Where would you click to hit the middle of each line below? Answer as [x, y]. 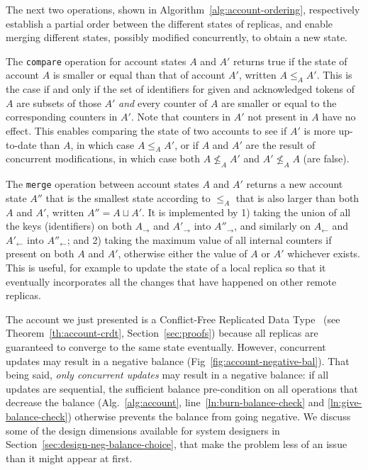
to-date [21, 144]
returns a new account [295, 184]
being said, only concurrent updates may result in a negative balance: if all [167, 375]
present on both [40, 253]
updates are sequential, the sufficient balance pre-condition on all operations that [182, 388]
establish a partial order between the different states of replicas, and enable [169, 23]
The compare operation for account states [96, 61]
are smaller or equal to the [279, 102]
